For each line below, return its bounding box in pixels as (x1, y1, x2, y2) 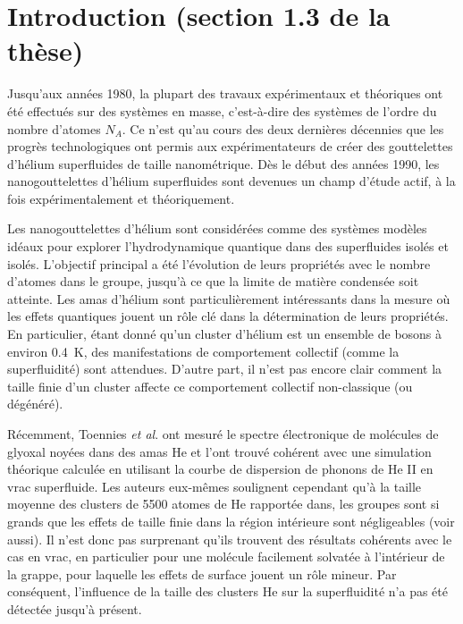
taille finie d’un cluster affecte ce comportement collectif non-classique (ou (7, 376, 413, 395)
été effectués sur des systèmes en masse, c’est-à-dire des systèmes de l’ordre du (7, 101, 437, 120)
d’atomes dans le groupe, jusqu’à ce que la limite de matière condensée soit (7, 272, 419, 291)
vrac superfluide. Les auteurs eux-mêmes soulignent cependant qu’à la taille (7, 476, 422, 495)
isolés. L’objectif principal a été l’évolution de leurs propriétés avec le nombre (7, 254, 431, 273)
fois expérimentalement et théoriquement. (7, 189, 235, 207)
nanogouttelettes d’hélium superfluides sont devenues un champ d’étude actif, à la (7, 172, 456, 190)
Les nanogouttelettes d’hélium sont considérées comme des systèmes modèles (7, 219, 427, 238)
